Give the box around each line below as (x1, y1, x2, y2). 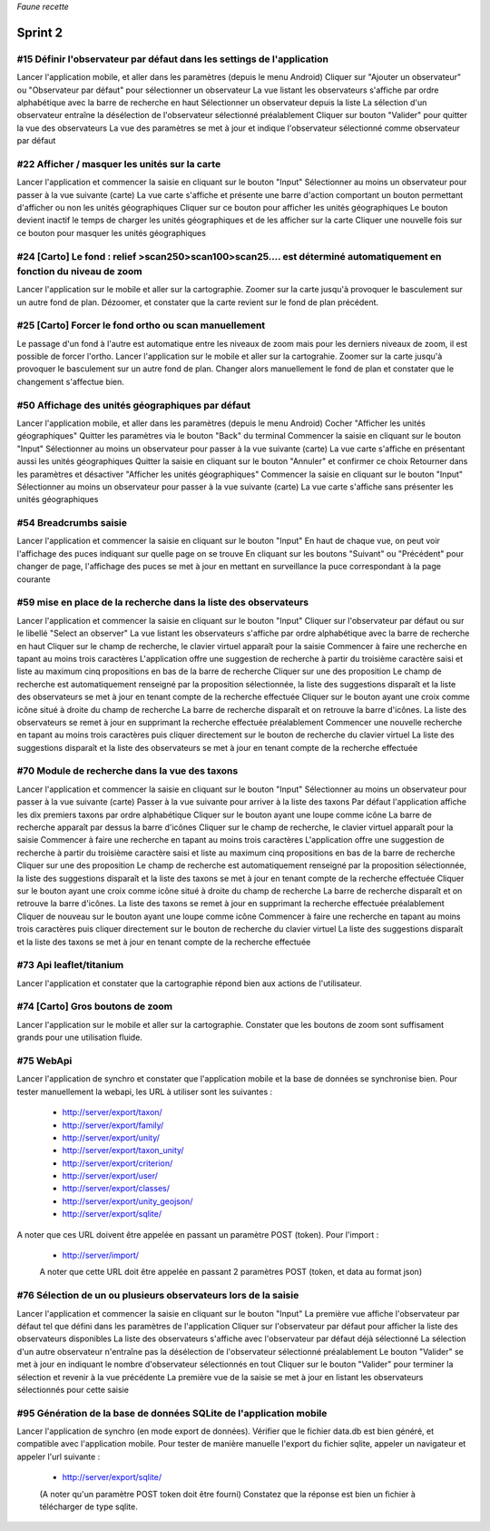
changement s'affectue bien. (16, 376, 124, 387)
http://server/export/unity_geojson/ (62, 1195, 193, 1207)
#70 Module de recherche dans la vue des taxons (16, 765, 239, 777)
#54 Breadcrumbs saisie (16, 517, 127, 529)
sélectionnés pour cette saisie (16, 1384, 129, 1395)
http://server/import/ (62, 1249, 140, 1261)
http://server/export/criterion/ (62, 1158, 173, 1169)
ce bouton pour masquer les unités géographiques (16, 227, 206, 238)
